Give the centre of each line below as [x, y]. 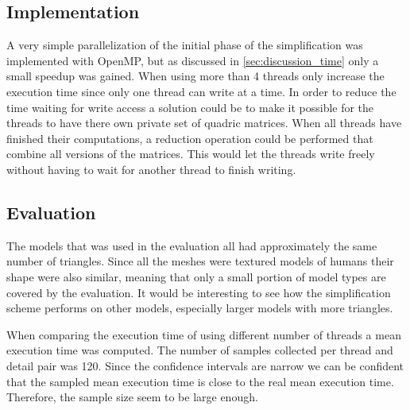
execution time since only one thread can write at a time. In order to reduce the [201, 91]
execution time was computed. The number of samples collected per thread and [200, 350]
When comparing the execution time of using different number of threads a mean [204, 334]
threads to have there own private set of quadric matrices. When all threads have [204, 123]
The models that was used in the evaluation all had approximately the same [192, 245]
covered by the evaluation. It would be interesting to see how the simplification [199, 292]
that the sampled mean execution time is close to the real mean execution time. [200, 381]
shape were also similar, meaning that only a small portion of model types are [196, 276]
